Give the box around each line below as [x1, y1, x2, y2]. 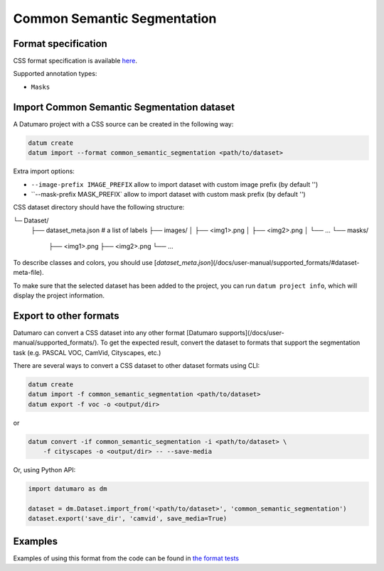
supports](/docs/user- [219, 328, 284, 337]
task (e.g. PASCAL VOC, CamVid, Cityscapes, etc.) [13, 348, 161, 357]
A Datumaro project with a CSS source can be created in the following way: [13, 119, 234, 128]
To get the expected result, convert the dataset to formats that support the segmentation [100, 338, 361, 347]
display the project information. [13, 291, 105, 300]
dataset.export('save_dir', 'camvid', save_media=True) [28, 515, 228, 523]
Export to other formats [13, 310, 119, 322]
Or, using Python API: [13, 466, 76, 474]
